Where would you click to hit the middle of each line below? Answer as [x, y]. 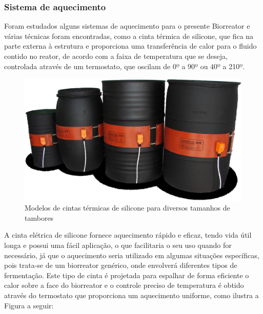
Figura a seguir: [29, 305]
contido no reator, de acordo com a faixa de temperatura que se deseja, [116, 56]
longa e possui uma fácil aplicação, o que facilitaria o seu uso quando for [118, 245]
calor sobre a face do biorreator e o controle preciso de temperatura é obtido [124, 285]
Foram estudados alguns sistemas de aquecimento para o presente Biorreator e [127, 26]
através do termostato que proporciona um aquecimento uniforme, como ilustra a [131, 295]
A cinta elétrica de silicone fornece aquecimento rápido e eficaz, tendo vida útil [128, 235]
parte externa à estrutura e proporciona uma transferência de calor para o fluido [130, 46]
